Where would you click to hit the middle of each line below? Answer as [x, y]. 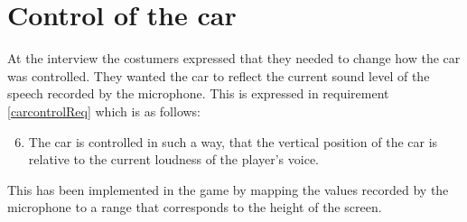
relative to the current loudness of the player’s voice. [173, 159]
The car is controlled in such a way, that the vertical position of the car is [233, 141]
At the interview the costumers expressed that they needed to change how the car [234, 58]
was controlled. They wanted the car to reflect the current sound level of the [219, 75]
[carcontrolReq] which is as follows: [104, 111]
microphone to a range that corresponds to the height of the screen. [195, 207]
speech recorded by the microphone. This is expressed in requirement [198, 93]
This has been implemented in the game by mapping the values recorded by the [228, 189]
